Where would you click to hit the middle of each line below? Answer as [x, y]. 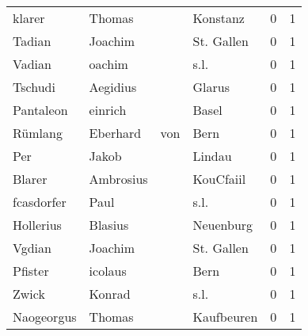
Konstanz [219, 18]
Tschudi [34, 87]
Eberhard [115, 133]
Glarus [211, 87]
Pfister [31, 271]
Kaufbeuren [225, 317]
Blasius [109, 225]
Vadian [32, 64]
